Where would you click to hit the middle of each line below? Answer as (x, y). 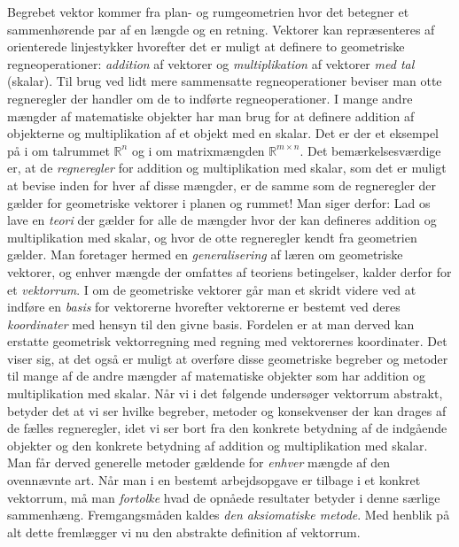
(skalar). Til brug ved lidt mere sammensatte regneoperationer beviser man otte (225, 81)
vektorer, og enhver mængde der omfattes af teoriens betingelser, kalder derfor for (229, 271)
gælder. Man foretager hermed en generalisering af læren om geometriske (205, 254)
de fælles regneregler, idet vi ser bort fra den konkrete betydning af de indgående (227, 428)
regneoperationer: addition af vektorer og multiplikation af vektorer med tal (211, 63)
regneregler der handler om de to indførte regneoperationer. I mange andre (210, 98)
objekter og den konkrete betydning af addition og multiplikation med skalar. (218, 445)
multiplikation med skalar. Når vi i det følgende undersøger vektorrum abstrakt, (225, 393)
